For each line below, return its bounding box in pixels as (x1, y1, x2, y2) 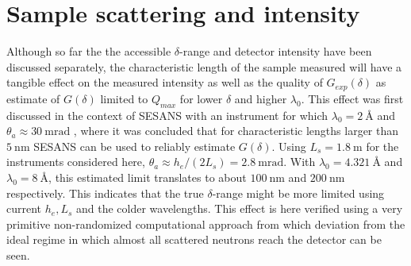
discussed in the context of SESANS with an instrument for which (6, 106, 328, 123)
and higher (234, 90, 287, 106)
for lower (179, 90, 223, 106)
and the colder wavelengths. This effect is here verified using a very (75, 200, 403, 217)
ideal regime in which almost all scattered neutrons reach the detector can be (6, 231, 382, 248)
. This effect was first (301, 90, 404, 106)
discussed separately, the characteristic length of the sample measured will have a (6, 58, 402, 75)
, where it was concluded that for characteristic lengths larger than (73, 122, 399, 139)
